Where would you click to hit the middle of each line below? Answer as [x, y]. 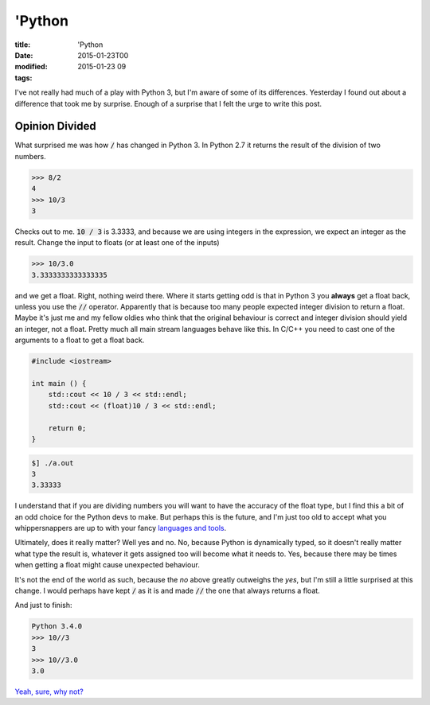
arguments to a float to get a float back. [80, 340]
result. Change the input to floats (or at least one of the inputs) [117, 243]
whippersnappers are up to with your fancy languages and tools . [121, 528]
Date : [24, 55]
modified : [31, 67]
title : [23, 45]
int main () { [59, 384]
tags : [23, 78]
